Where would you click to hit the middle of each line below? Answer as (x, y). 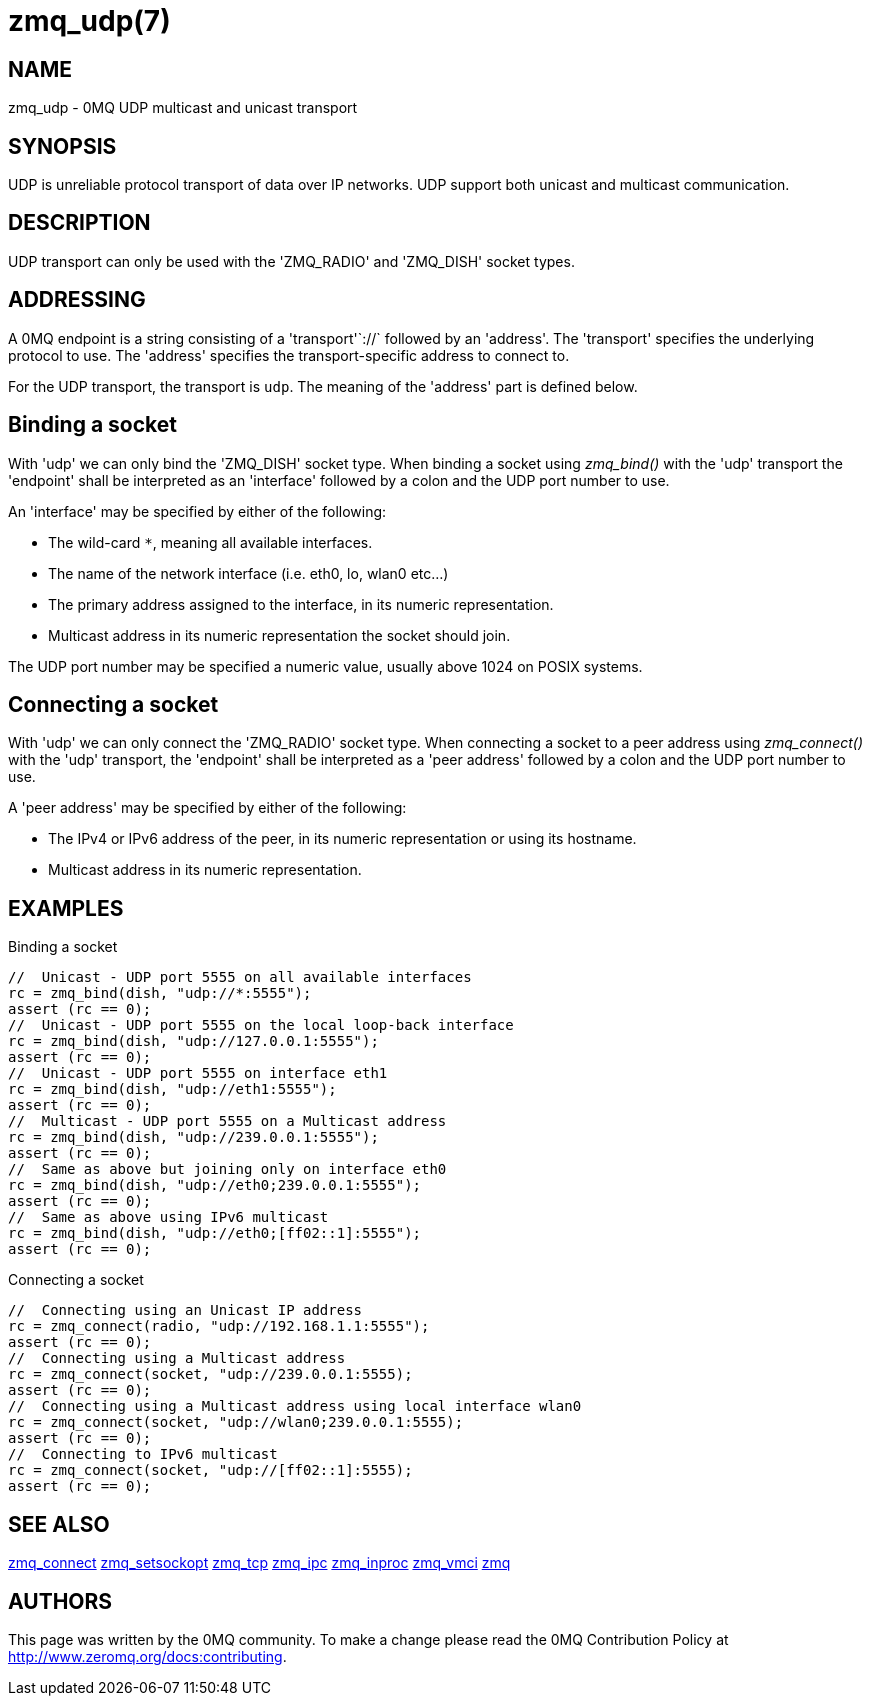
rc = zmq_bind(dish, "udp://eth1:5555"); (172, 1089)
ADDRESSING (77, 300)
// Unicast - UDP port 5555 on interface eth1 (198, 1073)
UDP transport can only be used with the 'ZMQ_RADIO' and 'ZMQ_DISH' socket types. (291, 261)
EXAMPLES (66, 908)
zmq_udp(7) (89, 21)
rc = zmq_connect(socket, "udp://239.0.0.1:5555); (210, 1374)
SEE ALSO (59, 1524)
